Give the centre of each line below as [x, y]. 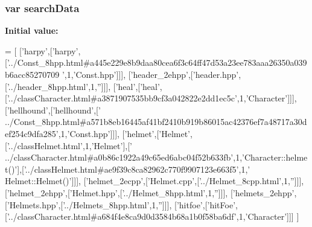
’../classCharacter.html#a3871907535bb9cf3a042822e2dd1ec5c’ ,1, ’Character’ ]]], [152, 98]
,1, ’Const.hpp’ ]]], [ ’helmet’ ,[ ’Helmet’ [124, 133]
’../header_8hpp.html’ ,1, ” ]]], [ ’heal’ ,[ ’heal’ [83, 86]
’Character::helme [275, 157]
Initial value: [32, 30]
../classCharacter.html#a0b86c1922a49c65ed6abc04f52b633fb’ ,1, [124, 157]
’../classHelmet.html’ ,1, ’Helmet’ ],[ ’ [69, 145]
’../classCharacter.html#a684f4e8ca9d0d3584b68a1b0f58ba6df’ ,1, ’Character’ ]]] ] [153, 216]
